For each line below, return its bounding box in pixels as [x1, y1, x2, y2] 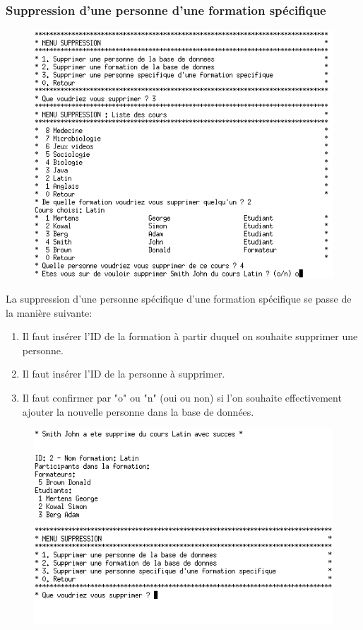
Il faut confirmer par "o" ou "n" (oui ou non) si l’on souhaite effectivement [22, 390, 342, 404]
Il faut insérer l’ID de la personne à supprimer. [22, 366, 225, 381]
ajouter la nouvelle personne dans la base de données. [22, 404, 254, 419]
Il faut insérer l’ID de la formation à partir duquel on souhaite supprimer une [22, 329, 358, 344]
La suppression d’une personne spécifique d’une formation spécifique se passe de [6, 291, 352, 305]
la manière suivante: [6, 305, 93, 320]
